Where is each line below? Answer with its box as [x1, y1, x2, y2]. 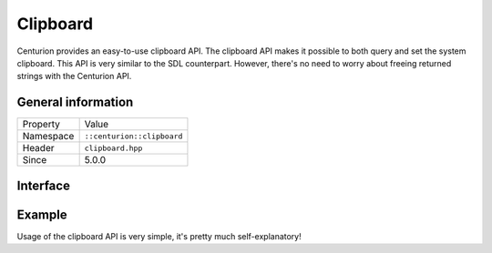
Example [16, 207, 67, 222]
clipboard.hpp [84, 143, 143, 153]
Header [22, 142, 55, 155]
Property [22, 118, 61, 131]
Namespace [22, 130, 75, 143]
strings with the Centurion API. [16, 71, 132, 82]
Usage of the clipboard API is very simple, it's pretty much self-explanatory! [16, 230, 302, 241]
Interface [16, 177, 70, 193]
